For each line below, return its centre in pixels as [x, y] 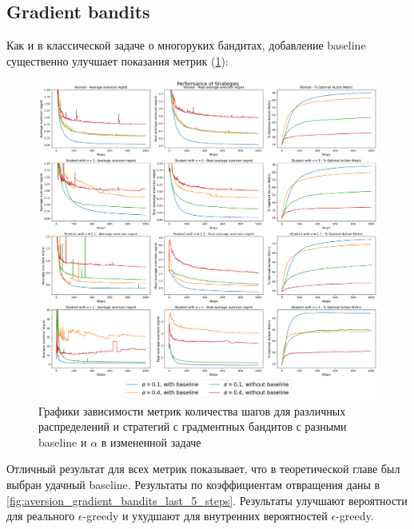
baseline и [63, 441]
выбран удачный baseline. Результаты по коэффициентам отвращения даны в [193, 484]
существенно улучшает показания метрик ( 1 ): [117, 60]
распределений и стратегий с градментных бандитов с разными [193, 426]
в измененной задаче [151, 441]
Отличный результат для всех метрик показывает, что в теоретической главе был [203, 469]
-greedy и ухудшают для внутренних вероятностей [205, 516]
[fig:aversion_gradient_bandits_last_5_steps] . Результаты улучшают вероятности [207, 500]
